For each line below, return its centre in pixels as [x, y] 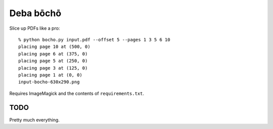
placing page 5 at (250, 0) [53, 61]
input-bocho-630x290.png [49, 82]
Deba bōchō [35, 13]
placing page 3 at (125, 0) [53, 68]
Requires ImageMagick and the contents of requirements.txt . [77, 93]
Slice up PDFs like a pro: [35, 28]
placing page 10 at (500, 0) [54, 47]
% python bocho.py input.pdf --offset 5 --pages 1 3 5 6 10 [94, 40]
